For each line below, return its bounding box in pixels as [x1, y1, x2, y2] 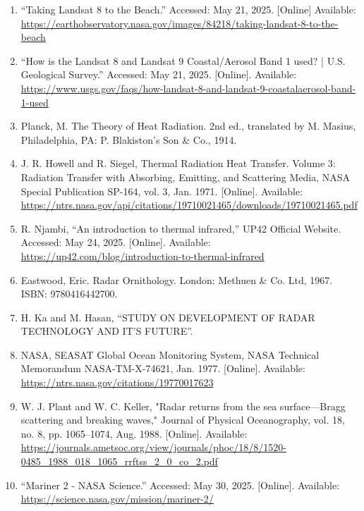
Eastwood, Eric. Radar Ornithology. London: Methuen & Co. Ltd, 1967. [20, 272, 333, 287]
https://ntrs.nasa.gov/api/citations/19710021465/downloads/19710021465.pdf [20, 197, 358, 212]
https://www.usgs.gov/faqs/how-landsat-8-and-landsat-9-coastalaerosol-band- [20, 80, 356, 95]
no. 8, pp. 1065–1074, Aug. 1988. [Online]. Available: [20, 426, 248, 441]
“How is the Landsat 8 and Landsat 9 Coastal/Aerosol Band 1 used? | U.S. [20, 53, 346, 68]
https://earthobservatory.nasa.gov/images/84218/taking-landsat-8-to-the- [20, 16, 339, 30]
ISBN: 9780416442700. [20, 286, 118, 301]
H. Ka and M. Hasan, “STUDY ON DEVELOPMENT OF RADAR [20, 309, 315, 324]
